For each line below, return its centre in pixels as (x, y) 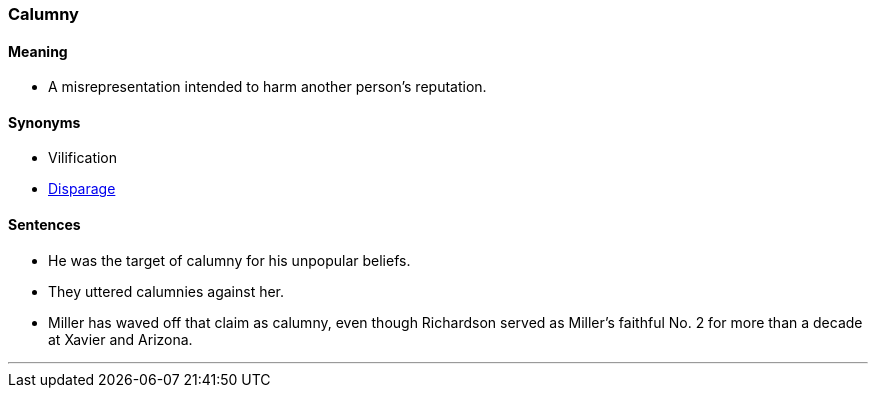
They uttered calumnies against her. (166, 291)
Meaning (38, 51)
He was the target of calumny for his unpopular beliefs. (229, 260)
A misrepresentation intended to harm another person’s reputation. (267, 87)
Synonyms (44, 122)
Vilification (83, 158)
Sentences (44, 225)
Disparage (82, 189)
